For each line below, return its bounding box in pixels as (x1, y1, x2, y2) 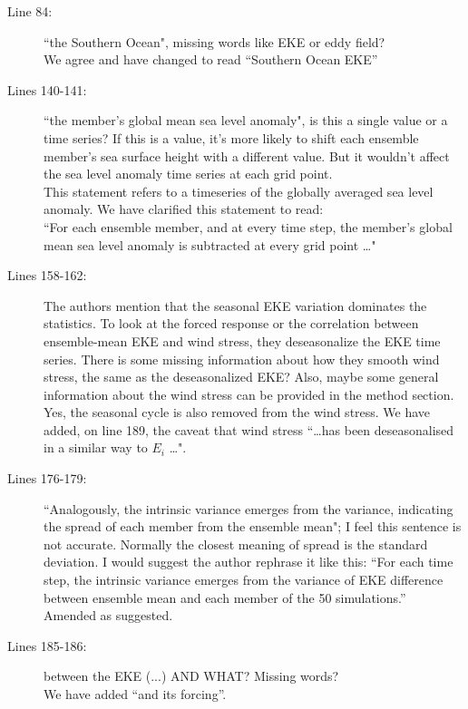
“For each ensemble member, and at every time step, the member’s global (44, 217, 453, 236)
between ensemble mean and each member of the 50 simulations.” (44, 588, 406, 607)
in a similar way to (44, 438, 148, 457)
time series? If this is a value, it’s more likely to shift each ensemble (44, 128, 419, 147)
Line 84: (7, 2, 53, 20)
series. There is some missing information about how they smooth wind (44, 349, 440, 368)
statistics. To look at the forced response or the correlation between (44, 314, 419, 333)
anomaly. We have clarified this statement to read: (44, 199, 324, 219)
